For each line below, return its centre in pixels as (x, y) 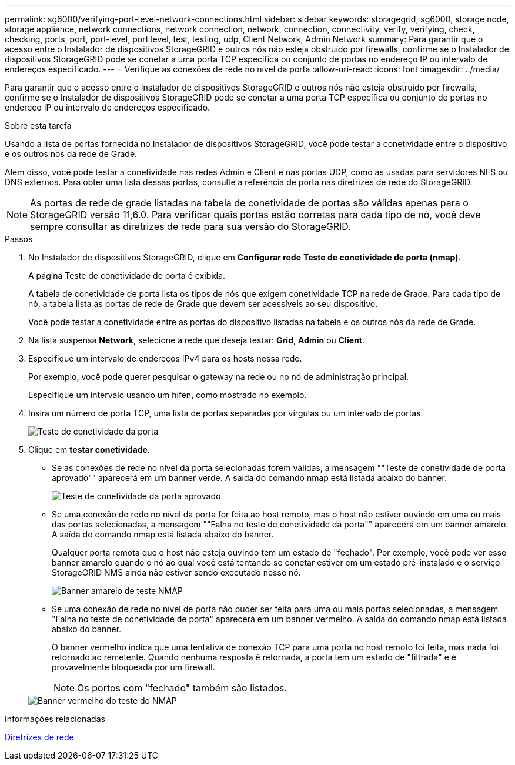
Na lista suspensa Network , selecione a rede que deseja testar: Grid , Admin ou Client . (196, 340)
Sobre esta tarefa (38, 126)
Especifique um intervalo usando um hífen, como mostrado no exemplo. (168, 395)
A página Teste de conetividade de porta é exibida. (127, 275)
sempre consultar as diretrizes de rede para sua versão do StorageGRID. (190, 226)
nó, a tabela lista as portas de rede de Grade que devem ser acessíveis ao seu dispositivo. (203, 304)
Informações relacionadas (55, 719)
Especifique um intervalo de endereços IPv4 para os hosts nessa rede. (165, 358)
